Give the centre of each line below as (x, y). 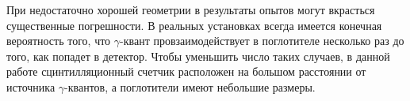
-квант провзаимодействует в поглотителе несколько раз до (262, 41)
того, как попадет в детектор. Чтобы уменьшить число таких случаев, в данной (198, 56)
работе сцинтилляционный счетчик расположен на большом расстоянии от (186, 71)
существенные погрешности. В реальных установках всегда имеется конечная (194, 25)
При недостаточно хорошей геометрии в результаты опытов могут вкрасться (191, 9)
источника (31, 86)
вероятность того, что (59, 41)
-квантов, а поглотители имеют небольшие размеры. (190, 86)
